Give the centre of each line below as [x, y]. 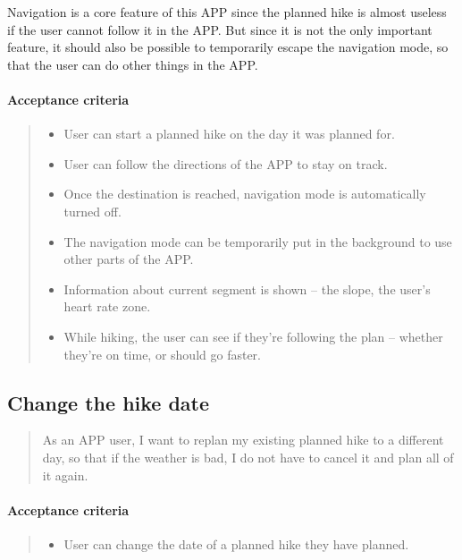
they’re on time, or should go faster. [162, 354]
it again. [65, 475]
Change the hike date [109, 402]
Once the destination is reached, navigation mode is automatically [245, 194]
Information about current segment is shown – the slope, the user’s [247, 288]
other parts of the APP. [129, 259]
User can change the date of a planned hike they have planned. [236, 543]
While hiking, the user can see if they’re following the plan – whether [253, 336]
